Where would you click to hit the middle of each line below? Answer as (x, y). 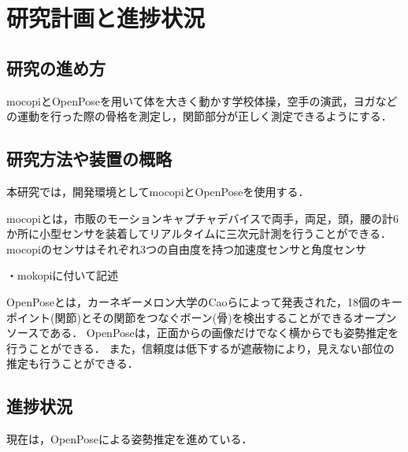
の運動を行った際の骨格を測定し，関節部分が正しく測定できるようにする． (199, 116)
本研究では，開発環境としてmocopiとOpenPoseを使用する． (158, 191)
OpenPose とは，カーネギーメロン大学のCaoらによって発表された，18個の (194, 301)
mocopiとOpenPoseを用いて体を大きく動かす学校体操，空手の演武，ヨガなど (202, 100)
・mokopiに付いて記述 (62, 275)
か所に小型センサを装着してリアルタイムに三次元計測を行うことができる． (199, 233)
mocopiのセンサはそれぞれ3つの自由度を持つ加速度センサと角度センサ (186, 248)
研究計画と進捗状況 (106, 18)
